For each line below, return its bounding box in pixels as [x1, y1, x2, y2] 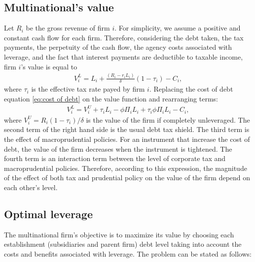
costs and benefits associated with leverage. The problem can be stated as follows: [4, 248, 252, 259]
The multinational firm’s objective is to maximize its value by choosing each [4, 229, 234, 239]
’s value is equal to [21, 61, 77, 71]
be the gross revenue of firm [26, 23, 110, 33]
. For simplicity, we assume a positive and [114, 23, 241, 33]
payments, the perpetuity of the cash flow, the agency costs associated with [4, 42, 232, 52]
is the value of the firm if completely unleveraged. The [86, 114, 250, 125]
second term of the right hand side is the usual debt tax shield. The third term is [4, 124, 250, 134]
